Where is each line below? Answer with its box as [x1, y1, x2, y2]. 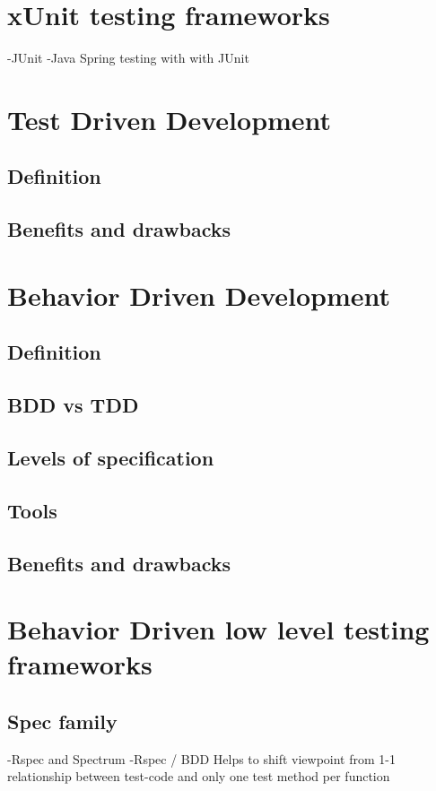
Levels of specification [7, 443, 214, 471]
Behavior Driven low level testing [7, 611, 430, 648]
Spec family [7, 707, 118, 734]
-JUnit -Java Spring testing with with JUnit [7, 48, 249, 67]
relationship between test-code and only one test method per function [7, 767, 390, 786]
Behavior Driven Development [7, 276, 391, 313]
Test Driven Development [7, 100, 332, 137]
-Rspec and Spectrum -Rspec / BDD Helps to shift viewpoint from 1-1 [7, 749, 396, 768]
